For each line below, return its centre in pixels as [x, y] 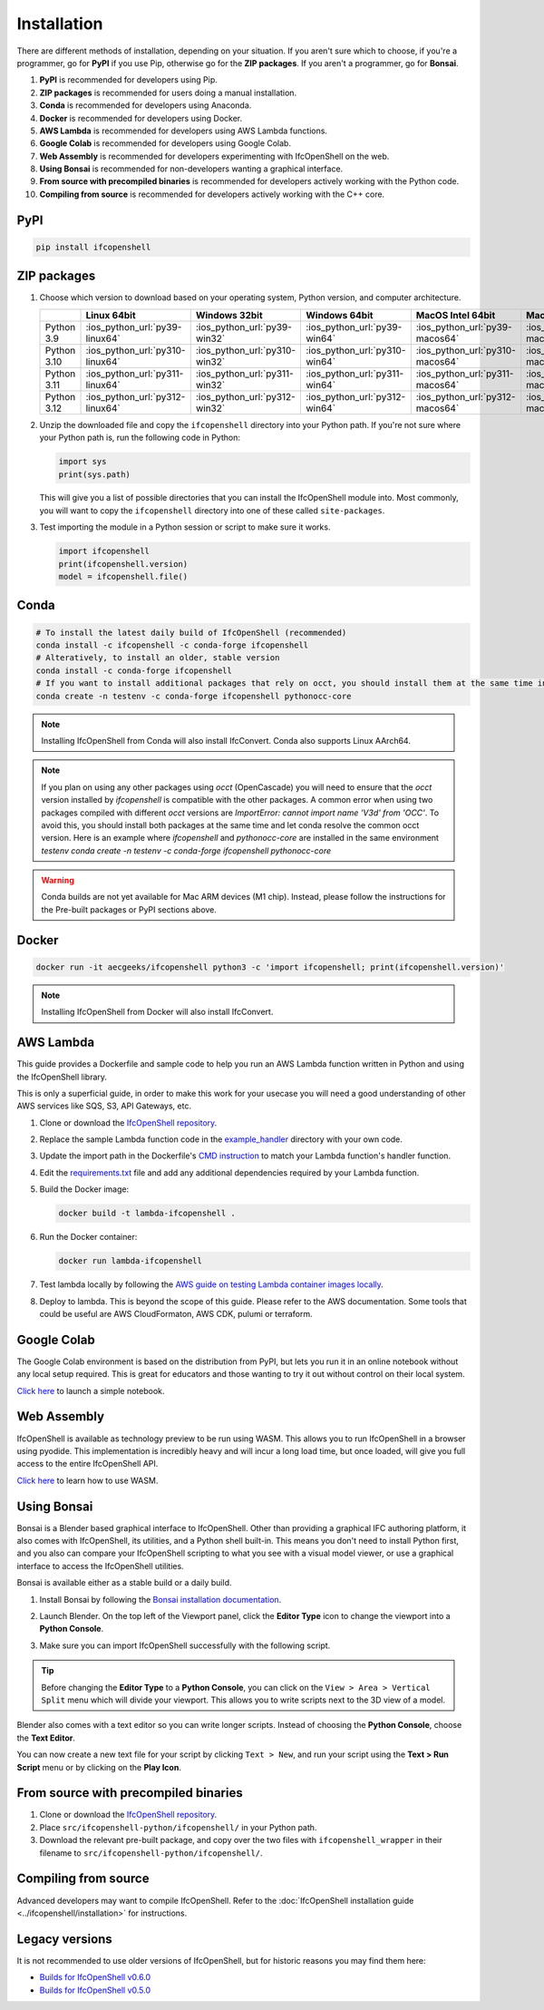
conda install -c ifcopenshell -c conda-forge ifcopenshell [172, 645]
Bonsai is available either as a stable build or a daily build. [124, 1583]
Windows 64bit [339, 315]
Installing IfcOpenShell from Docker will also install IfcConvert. [157, 1012]
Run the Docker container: [88, 1237]
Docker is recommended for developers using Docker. [141, 118]
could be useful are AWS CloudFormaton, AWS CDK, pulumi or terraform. [176, 1313]
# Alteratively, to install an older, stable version [158, 658]
